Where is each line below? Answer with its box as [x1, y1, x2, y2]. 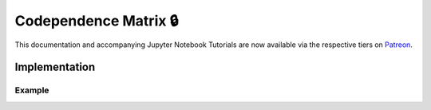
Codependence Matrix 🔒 [14, 12, 179, 29]
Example [14, 84, 49, 96]
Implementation [14, 61, 96, 74]
